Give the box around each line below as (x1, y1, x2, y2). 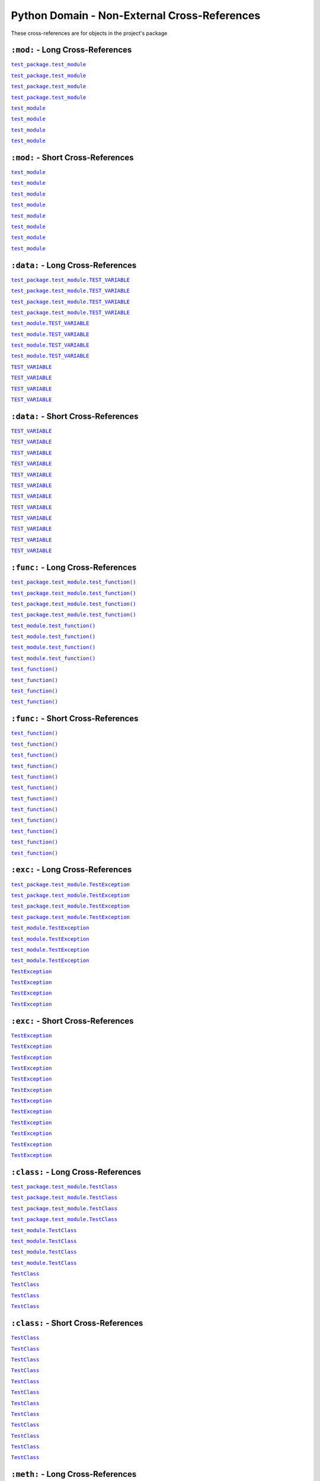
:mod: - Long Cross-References (11, 45, 132, 55)
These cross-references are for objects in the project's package (11, 30, 168, 37)
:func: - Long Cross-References (11, 563, 137, 573)
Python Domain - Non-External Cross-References (11, 9, 261, 22)
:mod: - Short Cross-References (11, 153, 134, 162)
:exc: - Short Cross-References (11, 1016, 134, 1026)
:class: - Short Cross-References (11, 1318, 143, 1328)
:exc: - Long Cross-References (11, 865, 132, 875)
